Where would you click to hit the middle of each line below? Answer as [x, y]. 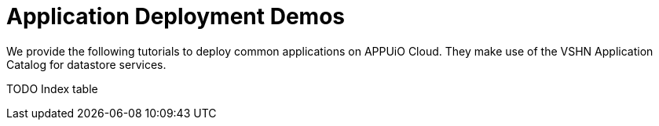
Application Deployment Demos [176, 16]
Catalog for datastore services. [86, 64]
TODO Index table [52, 88]
